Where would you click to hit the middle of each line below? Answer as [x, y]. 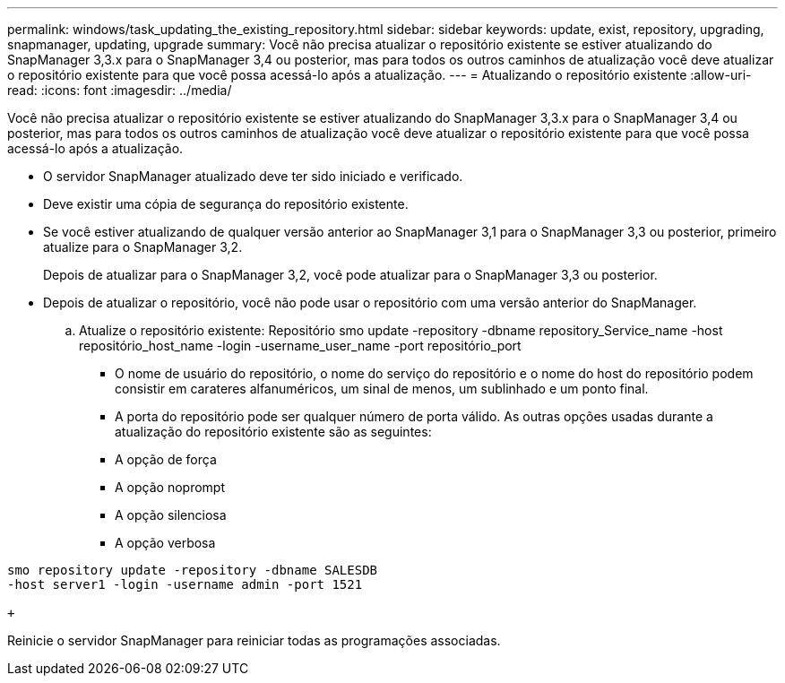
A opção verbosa [165, 543]
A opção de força [166, 459]
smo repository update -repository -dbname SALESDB [193, 570]
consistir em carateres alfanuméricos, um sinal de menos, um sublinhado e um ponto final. [382, 389]
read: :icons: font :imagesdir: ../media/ [120, 90]
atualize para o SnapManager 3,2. [143, 247]
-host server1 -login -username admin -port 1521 [185, 584]
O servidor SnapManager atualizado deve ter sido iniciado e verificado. [253, 176]
